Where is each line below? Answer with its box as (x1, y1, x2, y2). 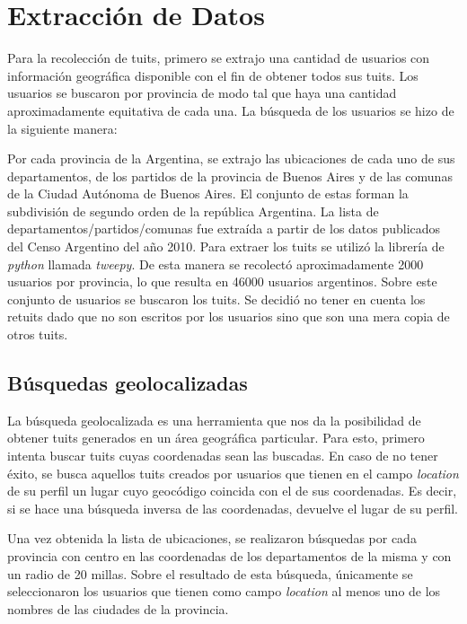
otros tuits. (7, 325, 68, 344)
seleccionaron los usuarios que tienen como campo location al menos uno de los (7, 582, 441, 601)
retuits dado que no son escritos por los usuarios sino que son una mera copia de (7, 307, 450, 326)
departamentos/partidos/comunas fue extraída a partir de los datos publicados (7, 219, 441, 238)
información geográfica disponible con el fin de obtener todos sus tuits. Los (7, 66, 419, 84)
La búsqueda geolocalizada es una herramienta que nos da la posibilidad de (7, 410, 421, 429)
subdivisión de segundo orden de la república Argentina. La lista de (7, 201, 379, 220)
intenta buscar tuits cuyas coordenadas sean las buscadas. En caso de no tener (7, 446, 438, 465)
